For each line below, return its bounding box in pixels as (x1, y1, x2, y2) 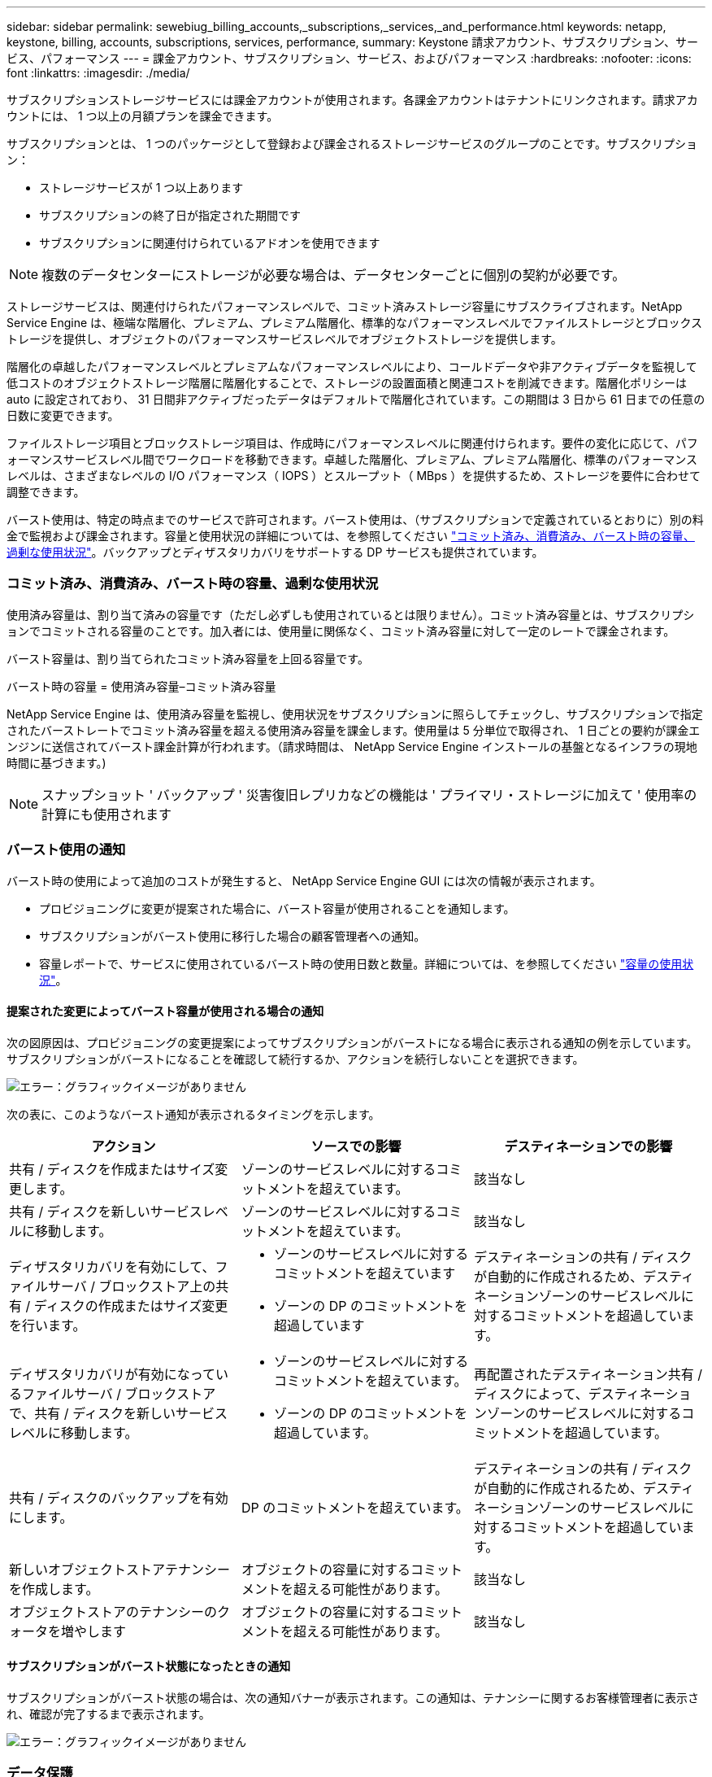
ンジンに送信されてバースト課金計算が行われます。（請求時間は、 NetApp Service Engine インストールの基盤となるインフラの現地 (7, 739, 697, 753)
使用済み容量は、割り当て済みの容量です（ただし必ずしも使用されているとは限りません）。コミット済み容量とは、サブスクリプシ (7, 607, 695, 622)
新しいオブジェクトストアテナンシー (9, 1561, 231, 1578)
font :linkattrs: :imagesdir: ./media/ (7, 66, 190, 80)
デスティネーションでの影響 (504, 1137, 673, 1155)
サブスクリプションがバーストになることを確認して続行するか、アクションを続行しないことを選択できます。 (7, 1051, 584, 1066)
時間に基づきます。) (7, 755, 106, 770)
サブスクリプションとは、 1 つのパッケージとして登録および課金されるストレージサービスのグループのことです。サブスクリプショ (7, 137, 697, 151)
